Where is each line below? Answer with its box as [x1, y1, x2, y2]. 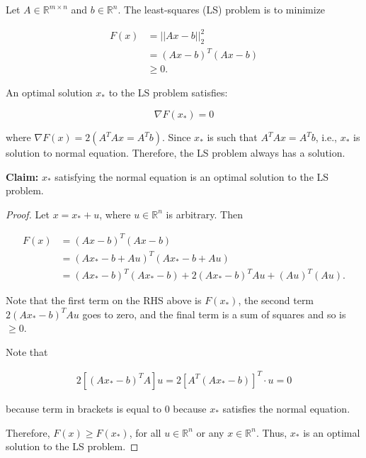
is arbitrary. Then [166, 206, 243, 221]
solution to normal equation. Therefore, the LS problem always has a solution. [6, 145, 345, 160]
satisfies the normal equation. [222, 401, 350, 415]
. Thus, [256, 425, 287, 440]
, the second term [238, 293, 314, 308]
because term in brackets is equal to [6, 401, 161, 415]
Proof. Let [6, 206, 50, 221]
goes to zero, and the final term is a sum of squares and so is [82, 306, 346, 321]
